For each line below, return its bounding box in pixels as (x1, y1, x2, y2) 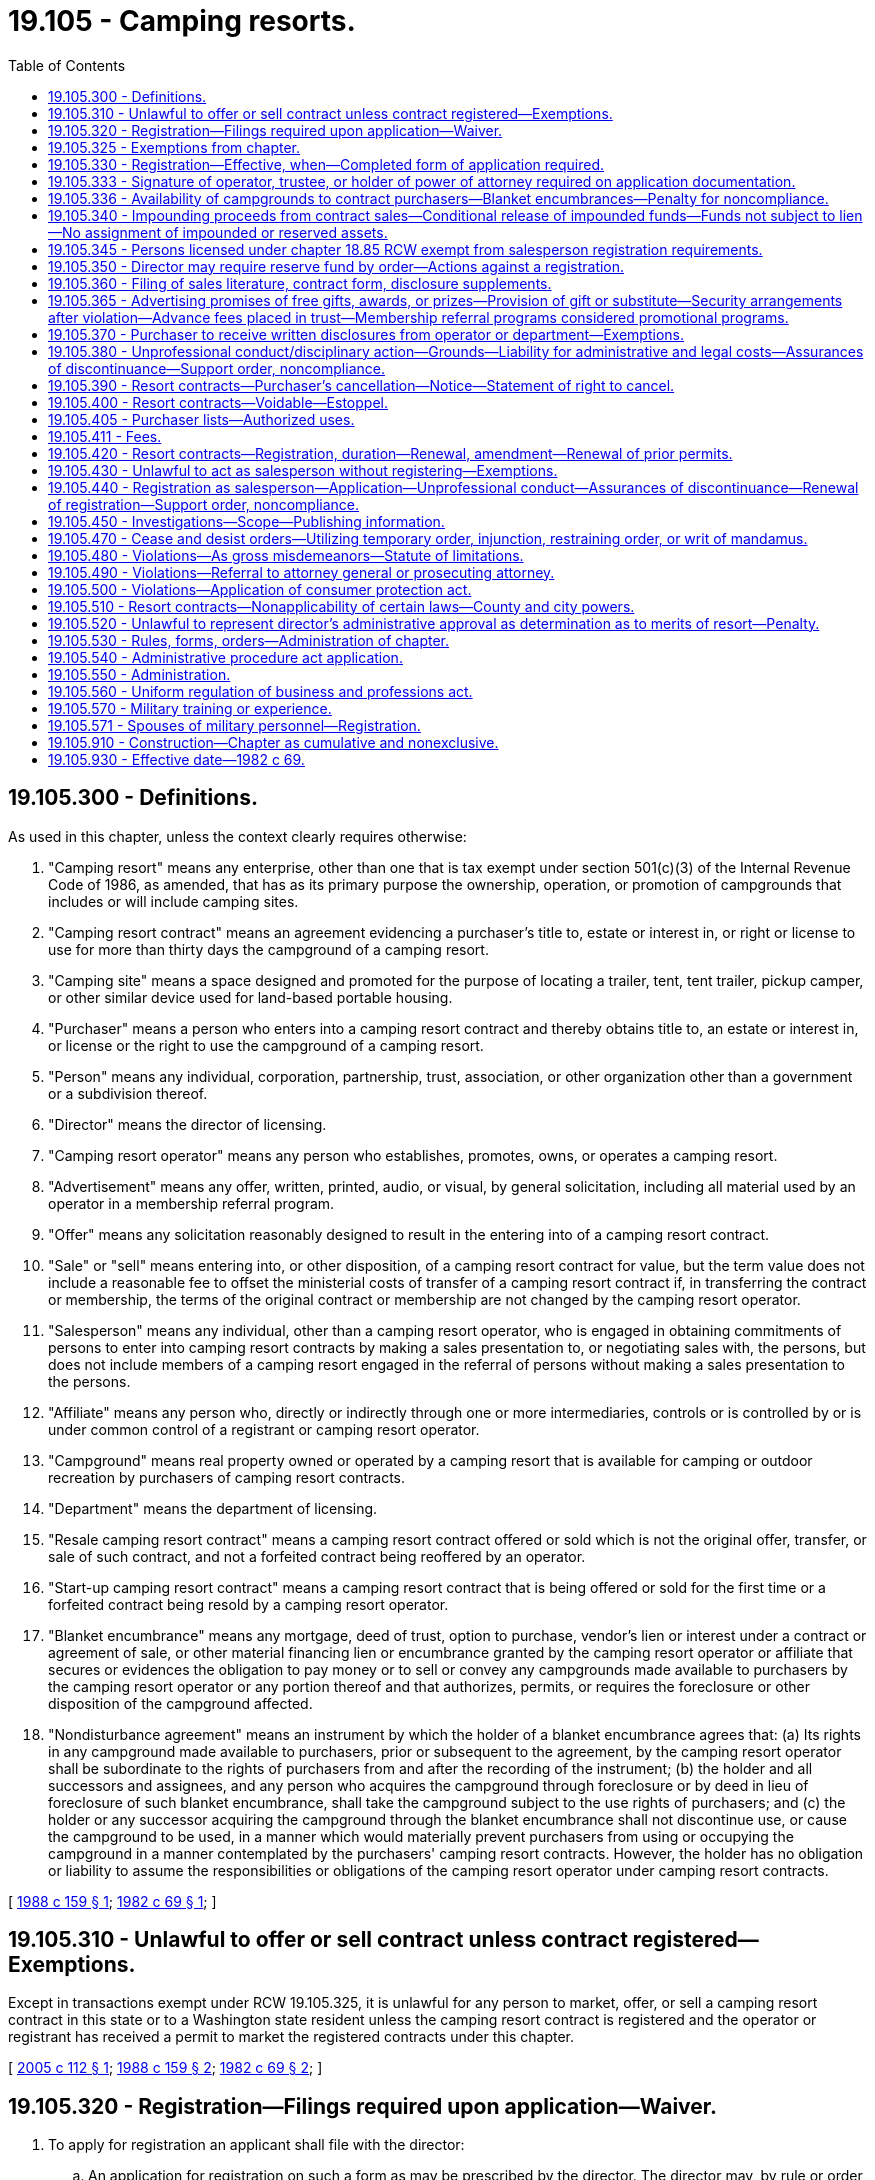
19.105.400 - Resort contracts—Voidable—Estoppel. (48, 393, 388, 411)
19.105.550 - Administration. (48, 665, 231, 683)
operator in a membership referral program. (48, 1194, 335, 1212)
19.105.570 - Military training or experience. (48, 699, 332, 717)
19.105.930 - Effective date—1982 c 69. (48, 750, 305, 768)
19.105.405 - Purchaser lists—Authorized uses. (48, 410, 355, 428)
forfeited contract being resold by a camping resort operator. (48, 1595, 449, 1613)
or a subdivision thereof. (48, 1084, 208, 1102)
